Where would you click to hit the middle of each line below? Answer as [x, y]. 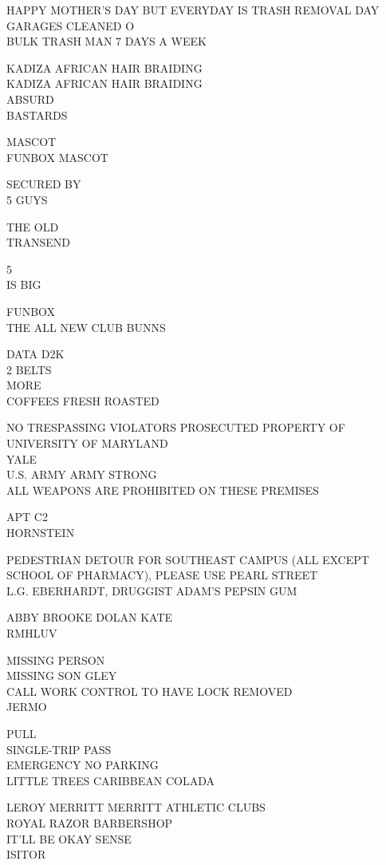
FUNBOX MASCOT [57, 157]
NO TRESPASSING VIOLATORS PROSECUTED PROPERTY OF [176, 427]
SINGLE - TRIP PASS [59, 749]
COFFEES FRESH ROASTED [83, 400]
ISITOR [26, 854]
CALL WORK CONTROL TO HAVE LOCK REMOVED [150, 691]
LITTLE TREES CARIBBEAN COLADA [110, 780]
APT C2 [27, 517]
